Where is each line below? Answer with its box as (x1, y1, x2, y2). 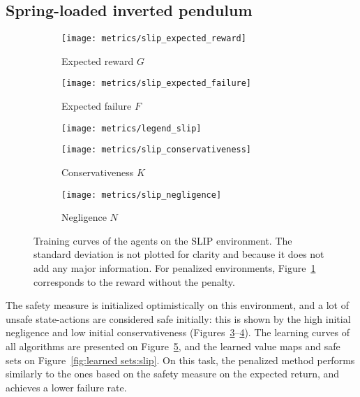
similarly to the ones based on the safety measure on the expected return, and (6, 366, 340, 381)
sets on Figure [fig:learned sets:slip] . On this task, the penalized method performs (6, 352, 355, 367)
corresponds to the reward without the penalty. (33, 274, 235, 289)
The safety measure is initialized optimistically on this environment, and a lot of (6, 298, 350, 312)
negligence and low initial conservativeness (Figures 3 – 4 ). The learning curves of (6, 325, 350, 340)
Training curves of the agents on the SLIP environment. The (33, 233, 292, 247)
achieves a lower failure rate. (6, 380, 127, 394)
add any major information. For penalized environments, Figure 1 (33, 261, 316, 275)
